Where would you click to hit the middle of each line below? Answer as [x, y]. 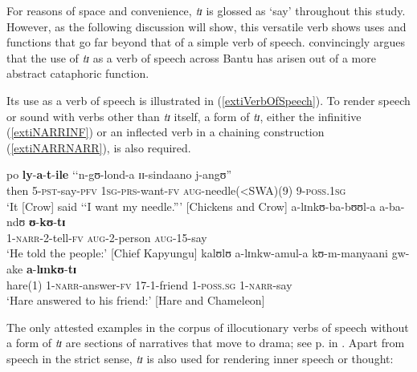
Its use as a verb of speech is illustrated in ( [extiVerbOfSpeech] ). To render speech [208, 100]
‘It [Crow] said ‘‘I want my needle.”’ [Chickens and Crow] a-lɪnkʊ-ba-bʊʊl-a [191, 206]
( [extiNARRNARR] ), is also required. [99, 147]
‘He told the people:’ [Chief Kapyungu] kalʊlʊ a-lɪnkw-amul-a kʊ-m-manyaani [197, 253]
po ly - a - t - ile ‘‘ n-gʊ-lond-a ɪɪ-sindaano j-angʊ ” [119, 174]
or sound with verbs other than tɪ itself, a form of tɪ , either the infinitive [184, 116]
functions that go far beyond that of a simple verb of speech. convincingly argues [206, 42]
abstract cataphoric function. [78, 73]
